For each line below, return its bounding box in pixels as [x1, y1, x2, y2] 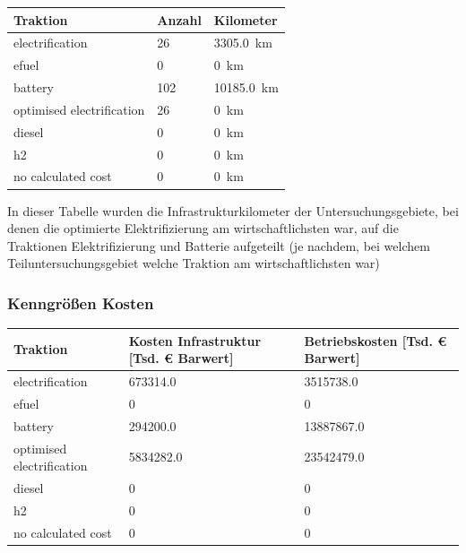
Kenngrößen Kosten [7, 291, 154, 314]
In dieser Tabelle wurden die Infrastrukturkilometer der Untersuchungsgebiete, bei [7, 201, 459, 220]
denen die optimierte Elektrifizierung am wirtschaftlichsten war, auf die [7, 219, 399, 238]
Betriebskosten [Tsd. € [304, 331, 447, 350]
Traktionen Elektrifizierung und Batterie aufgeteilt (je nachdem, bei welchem [7, 236, 430, 255]
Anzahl [157, 10, 202, 29]
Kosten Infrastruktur [128, 331, 262, 350]
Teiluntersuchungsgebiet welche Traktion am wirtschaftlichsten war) [7, 254, 380, 272]
